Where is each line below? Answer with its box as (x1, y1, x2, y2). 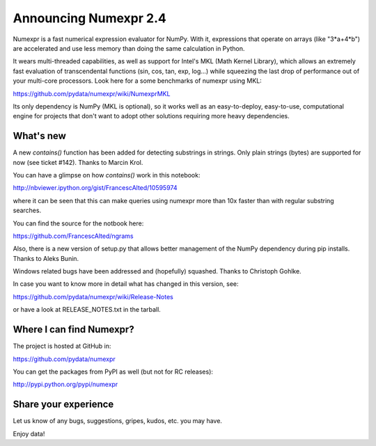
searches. (13, 206, 42, 215)
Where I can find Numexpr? (13, 324, 135, 335)
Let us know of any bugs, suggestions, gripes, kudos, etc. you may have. (13, 417, 223, 425)
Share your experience (13, 399, 114, 411)
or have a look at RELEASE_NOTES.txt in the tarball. (13, 305, 162, 314)
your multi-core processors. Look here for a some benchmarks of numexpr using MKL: (13, 77, 263, 85)
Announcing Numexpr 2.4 (13, 10, 166, 26)
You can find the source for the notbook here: (13, 219, 144, 228)
